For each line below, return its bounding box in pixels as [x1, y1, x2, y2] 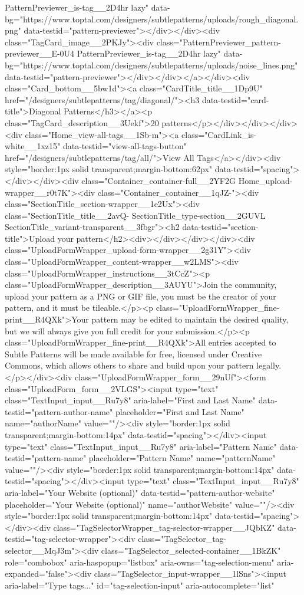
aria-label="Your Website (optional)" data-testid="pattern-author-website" [5, 486, 275, 498]
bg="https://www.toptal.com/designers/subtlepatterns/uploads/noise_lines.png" [5, 58, 298, 71]
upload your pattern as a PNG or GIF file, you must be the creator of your [5, 290, 276, 302]
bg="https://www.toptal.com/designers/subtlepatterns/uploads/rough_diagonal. [5, 12, 299, 25]
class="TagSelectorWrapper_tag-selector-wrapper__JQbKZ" [53, 521, 275, 533]
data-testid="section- [182, 221, 259, 233]
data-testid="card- [201, 93, 269, 106]
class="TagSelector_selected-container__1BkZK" [101, 544, 281, 556]
